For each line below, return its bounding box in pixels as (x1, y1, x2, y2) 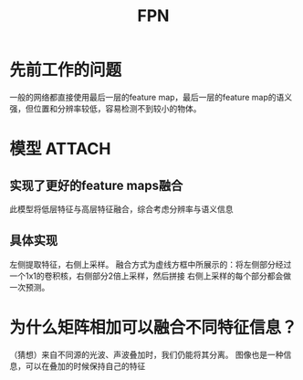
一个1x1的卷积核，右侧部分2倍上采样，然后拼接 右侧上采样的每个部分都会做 (9, 270, 292, 281)
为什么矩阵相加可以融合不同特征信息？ (9, 317, 298, 338)
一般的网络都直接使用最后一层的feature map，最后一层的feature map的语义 (9, 91, 293, 102)
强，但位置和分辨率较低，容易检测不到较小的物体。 (9, 102, 202, 114)
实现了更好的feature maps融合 (9, 177, 183, 193)
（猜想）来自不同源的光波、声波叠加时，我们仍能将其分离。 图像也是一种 (9, 349, 284, 360)
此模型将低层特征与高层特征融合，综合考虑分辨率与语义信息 (9, 203, 234, 215)
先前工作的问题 (9, 60, 122, 80)
